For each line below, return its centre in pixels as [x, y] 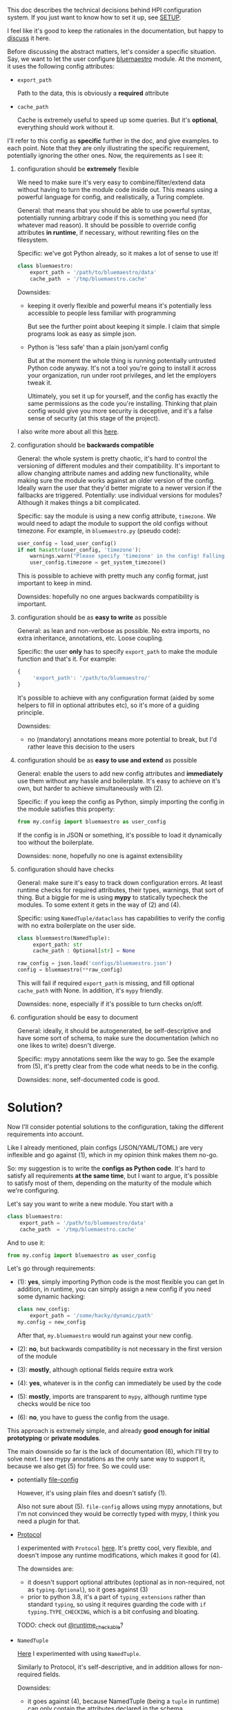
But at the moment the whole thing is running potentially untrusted [122, 360]
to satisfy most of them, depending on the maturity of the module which [109, 1183]
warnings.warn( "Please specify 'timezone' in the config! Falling [127, 556]
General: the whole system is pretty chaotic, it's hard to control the [112, 458]
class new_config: [43, 1309]
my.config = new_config [51, 1322]
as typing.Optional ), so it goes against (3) [88, 1589]
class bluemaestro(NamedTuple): [64, 938]
